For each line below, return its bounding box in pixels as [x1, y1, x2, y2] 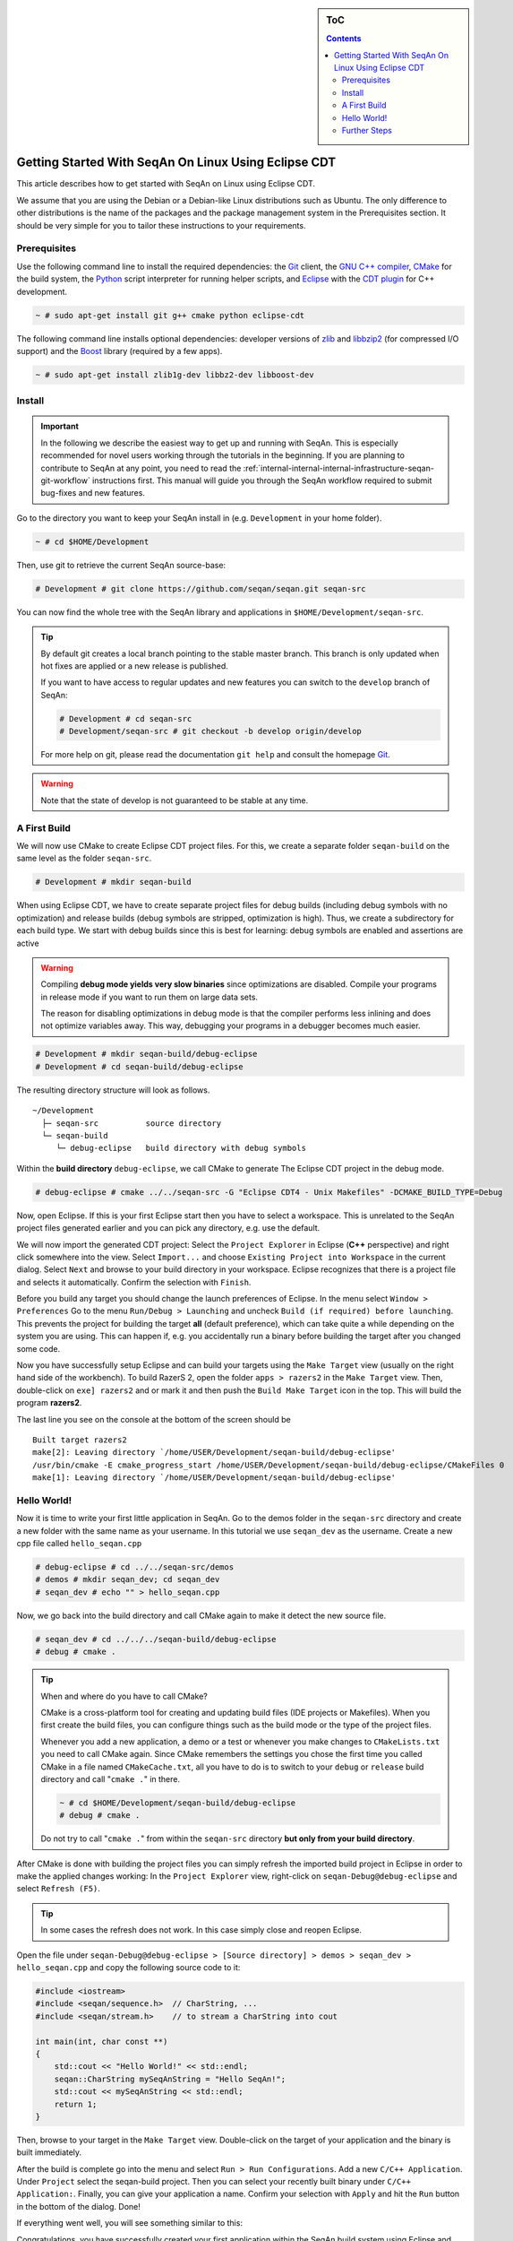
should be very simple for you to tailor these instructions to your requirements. [16, 220, 306, 230]
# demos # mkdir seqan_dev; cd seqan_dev [35, 1574, 220, 1585]
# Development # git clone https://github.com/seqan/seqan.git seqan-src [35, 584, 366, 593]
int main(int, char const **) [35, 2036, 168, 2046]
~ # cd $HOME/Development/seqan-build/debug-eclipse [59, 1797, 296, 1808]
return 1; [54, 2098, 98, 2109]
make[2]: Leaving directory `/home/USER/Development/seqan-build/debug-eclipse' [32, 1448, 397, 1458]
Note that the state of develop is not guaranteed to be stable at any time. [40, 794, 309, 806]
